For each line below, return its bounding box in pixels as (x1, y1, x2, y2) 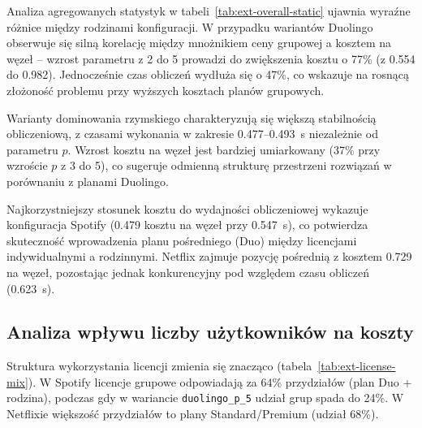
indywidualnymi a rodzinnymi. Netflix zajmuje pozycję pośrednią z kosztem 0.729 (6, 248, 412, 265)
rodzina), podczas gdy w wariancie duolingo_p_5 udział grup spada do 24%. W (6, 389, 404, 406)
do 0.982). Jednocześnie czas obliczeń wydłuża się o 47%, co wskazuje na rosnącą (6, 66, 410, 83)
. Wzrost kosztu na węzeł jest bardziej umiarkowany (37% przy (67, 141, 381, 158)
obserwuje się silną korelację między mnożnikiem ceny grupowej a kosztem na (6, 34, 392, 51)
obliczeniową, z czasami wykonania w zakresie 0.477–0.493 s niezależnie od (6, 125, 378, 142)
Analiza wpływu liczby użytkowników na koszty (6, 319, 414, 344)
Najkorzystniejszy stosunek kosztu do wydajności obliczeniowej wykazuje (6, 200, 368, 217)
